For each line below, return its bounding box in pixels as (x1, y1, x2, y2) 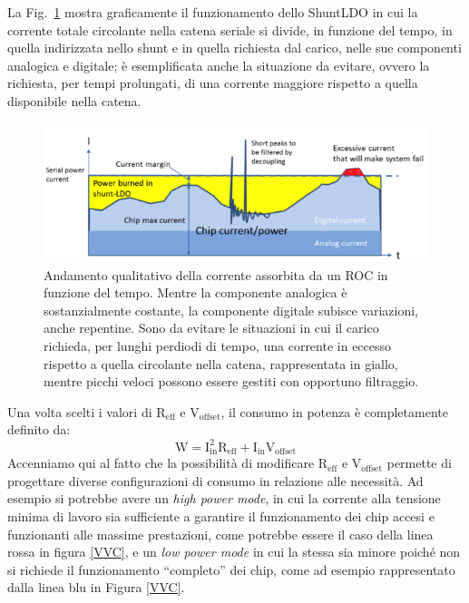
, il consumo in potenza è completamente (220, 402, 448, 421)
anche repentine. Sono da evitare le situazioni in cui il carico (44, 318, 379, 337)
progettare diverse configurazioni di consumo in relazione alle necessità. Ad (7, 471, 424, 490)
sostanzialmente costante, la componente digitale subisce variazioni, (44, 300, 418, 319)
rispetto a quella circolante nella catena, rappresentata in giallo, (44, 354, 398, 373)
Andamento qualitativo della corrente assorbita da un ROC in (44, 265, 388, 284)
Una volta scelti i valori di (7, 402, 152, 421)
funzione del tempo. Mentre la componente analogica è (44, 283, 347, 302)
